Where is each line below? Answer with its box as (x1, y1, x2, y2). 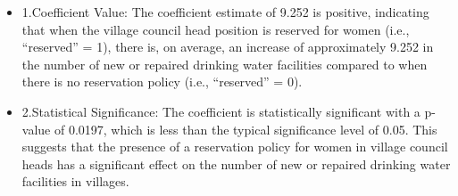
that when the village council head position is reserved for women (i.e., (21, 20, 410, 38)
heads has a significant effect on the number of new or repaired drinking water (21, 154, 451, 173)
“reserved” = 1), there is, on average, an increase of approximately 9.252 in (21, 37, 434, 56)
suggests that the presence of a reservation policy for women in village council (21, 137, 448, 156)
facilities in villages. (21, 172, 129, 191)
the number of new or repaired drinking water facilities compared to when (21, 54, 428, 73)
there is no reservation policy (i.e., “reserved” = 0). (21, 72, 303, 91)
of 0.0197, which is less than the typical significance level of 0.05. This (54, 119, 437, 138)
